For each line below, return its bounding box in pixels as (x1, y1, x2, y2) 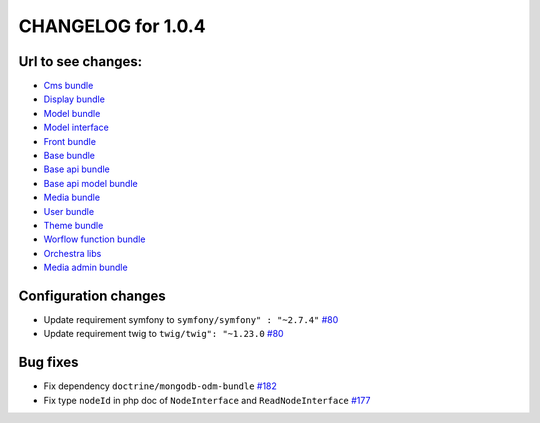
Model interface (43, 121, 109, 134)
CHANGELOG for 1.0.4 (18, 15, 206, 37)
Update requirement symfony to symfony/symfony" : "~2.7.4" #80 (43, 314, 339, 326)
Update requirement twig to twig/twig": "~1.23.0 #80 (43, 328, 284, 340)
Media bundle (43, 191, 100, 204)
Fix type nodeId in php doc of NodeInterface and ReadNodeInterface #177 (43, 394, 371, 406)
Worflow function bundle (43, 233, 146, 245)
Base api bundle (43, 163, 110, 175)
